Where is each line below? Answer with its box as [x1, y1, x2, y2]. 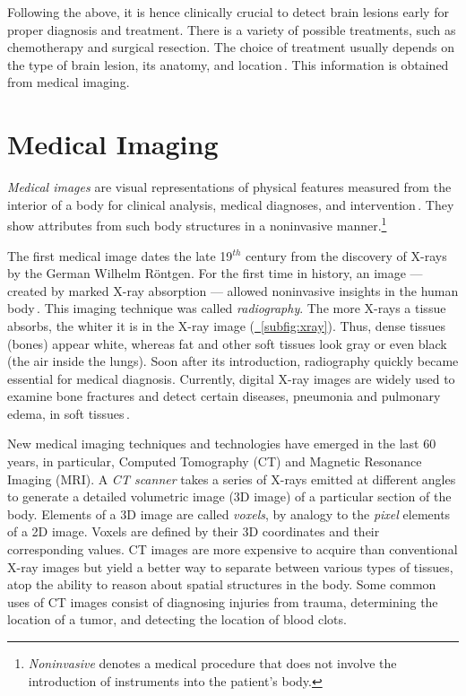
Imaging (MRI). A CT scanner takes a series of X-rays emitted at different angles [7, 469, 456, 488]
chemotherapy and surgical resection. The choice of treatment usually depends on [7, 38, 454, 57]
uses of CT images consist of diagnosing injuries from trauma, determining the [7, 592, 438, 611]
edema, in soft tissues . [7, 404, 130, 422]
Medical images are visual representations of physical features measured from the [7, 178, 452, 196]
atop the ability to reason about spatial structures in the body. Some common [7, 575, 436, 594]
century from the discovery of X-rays [246, 246, 447, 265]
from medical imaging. [7, 73, 130, 91]
